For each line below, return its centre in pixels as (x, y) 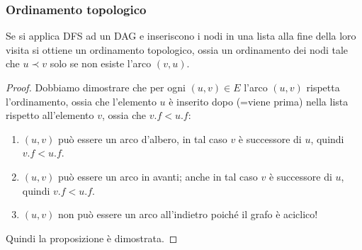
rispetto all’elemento (50, 115)
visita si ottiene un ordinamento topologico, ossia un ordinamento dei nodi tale (177, 49)
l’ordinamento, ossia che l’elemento (81, 101)
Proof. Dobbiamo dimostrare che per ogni (96, 87)
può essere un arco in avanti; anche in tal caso (158, 176)
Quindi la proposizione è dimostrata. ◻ (92, 238)
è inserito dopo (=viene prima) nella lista (259, 101)
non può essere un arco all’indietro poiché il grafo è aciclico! (188, 214)
